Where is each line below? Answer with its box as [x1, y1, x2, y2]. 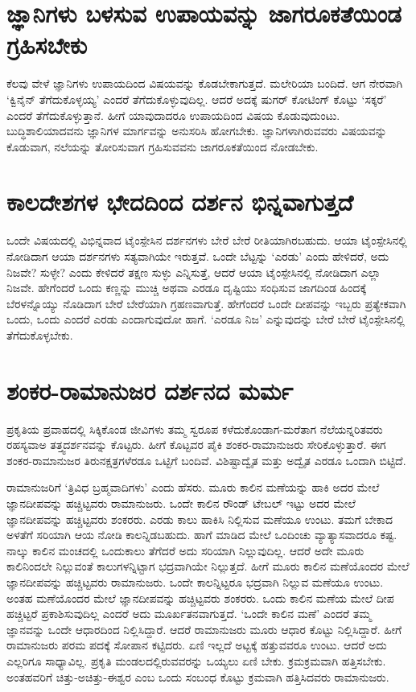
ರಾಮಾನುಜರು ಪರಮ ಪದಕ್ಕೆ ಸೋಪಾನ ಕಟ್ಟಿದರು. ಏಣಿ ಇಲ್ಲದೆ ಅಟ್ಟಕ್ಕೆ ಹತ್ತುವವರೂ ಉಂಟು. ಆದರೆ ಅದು [6, 636, 387, 653]
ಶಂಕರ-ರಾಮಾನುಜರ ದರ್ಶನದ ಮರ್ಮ [6, 373, 293, 406]
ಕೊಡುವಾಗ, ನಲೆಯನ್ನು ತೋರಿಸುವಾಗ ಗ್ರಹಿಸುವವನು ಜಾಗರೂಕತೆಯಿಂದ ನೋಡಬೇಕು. [6, 138, 319, 154]
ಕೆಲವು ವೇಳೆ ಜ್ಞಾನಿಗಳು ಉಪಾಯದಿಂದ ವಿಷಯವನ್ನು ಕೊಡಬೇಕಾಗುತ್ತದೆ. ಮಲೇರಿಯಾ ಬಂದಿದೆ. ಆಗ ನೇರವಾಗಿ [6, 75, 403, 92]
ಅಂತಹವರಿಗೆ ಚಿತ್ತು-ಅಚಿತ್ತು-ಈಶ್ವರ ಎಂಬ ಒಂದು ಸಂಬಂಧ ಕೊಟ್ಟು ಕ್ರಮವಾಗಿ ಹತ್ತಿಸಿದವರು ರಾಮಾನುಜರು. [6, 668, 389, 685]
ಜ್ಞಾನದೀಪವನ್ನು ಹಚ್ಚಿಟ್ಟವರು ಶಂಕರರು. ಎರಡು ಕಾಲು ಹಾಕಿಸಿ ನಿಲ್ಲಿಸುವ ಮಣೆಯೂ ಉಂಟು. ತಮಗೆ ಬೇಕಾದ [6, 510, 393, 527]
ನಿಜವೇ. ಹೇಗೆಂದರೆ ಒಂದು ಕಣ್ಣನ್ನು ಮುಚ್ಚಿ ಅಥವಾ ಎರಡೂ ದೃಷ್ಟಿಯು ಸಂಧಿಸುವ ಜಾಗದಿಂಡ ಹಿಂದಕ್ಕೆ [6, 279, 367, 296]
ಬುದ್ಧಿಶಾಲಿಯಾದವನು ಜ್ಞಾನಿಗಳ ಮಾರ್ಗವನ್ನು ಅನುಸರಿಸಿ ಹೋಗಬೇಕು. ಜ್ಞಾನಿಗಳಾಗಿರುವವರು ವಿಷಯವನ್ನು [6, 122, 387, 139]
